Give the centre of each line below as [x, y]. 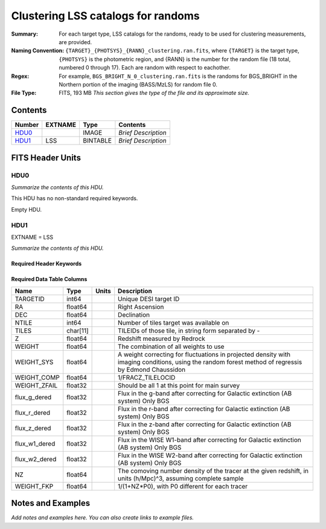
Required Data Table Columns [49, 279]
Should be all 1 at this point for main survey [179, 385]
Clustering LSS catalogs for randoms [105, 16]
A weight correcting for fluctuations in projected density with [204, 354]
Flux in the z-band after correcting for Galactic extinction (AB [205, 424]
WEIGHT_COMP [37, 377]
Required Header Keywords [46, 264]
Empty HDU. [27, 209]
